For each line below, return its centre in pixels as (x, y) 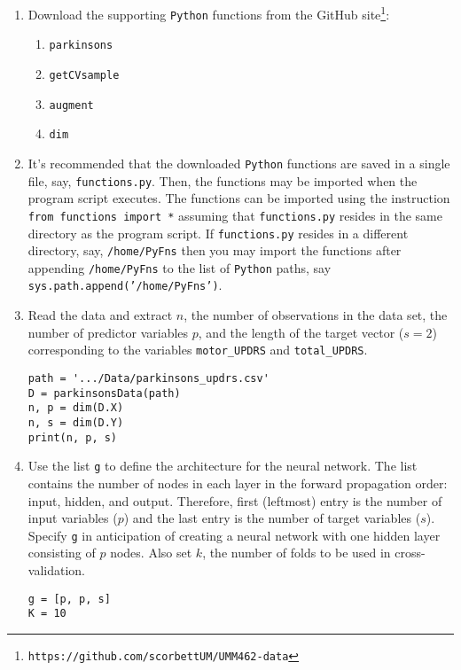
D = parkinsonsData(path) (104, 393)
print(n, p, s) (73, 437)
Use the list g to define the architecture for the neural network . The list (223, 466)
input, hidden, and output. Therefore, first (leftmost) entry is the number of (235, 500)
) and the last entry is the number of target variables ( (272, 518)
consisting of (62, 553)
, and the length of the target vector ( (301, 332)
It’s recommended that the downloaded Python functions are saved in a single (239, 163)
